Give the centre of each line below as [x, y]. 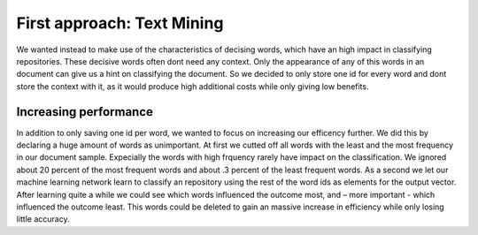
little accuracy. [43, 219]
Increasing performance [85, 112]
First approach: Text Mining [120, 23]
